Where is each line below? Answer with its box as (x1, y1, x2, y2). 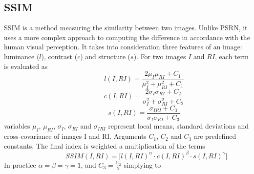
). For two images (133, 51, 186, 61)
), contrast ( (41, 51, 78, 61)
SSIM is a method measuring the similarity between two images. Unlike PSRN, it (4, 22, 248, 33)
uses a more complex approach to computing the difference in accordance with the (4, 32, 250, 42)
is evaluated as (4, 61, 48, 71)
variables (4, 121, 30, 131)
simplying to (124, 159, 161, 170)
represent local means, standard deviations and (108, 121, 249, 131)
